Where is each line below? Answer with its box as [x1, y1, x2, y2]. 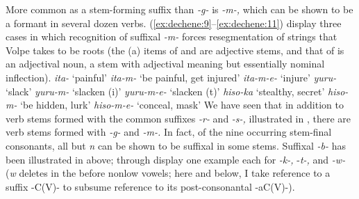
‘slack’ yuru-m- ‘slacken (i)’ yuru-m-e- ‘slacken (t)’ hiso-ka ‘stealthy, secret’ [6, 83, 325, 98]
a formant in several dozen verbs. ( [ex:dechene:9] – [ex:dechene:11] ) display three [6, 15, 342, 30]
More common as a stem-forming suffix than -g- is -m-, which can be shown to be [6, 2, 353, 16]
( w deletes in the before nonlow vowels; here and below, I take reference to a [6, 166, 331, 180]
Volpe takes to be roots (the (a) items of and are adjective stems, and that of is [6, 42, 344, 57]
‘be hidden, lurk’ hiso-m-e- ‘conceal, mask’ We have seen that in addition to [20, 97, 344, 112]
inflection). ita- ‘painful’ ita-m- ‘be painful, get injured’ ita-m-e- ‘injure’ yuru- [6, 70, 337, 84]
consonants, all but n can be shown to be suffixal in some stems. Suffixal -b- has [6, 138, 347, 152]
